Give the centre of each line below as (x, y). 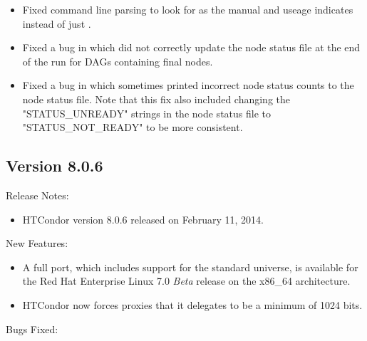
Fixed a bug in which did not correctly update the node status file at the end (191, 47)
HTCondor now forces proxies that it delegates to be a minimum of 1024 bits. (192, 304)
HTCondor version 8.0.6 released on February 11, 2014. (143, 219)
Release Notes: (37, 195)
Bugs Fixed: (32, 329)
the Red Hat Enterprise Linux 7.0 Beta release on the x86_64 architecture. (186, 281)
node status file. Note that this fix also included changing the (156, 99)
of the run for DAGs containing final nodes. (118, 61)
